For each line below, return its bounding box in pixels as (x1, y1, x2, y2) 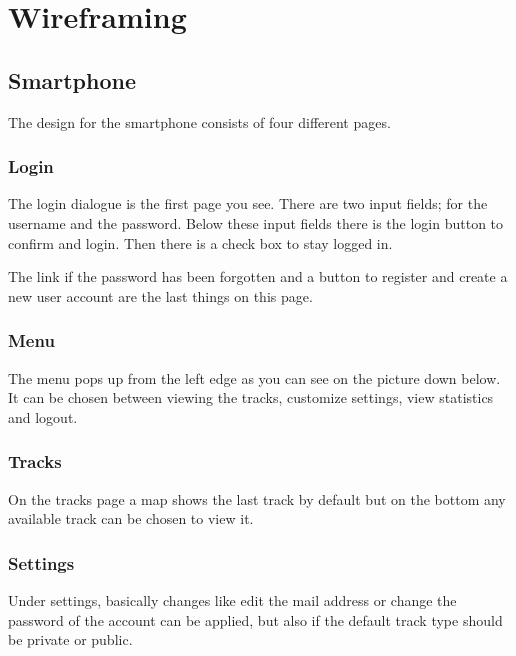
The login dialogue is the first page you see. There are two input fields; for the (8, 193, 488, 214)
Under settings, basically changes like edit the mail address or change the (8, 589, 457, 610)
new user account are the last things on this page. (8, 285, 313, 306)
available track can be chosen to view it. (8, 508, 254, 529)
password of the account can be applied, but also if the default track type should (8, 609, 503, 630)
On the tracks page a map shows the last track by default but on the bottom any (8, 488, 506, 509)
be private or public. (8, 629, 133, 650)
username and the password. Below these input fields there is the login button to (8, 212, 504, 233)
